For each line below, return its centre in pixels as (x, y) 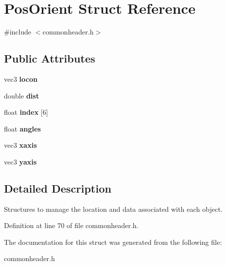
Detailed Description (58, 188)
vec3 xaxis (20, 145)
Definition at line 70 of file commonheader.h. (71, 225)
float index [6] (26, 112)
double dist (22, 95)
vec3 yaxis (20, 161)
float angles (22, 128)
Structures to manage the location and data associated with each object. (113, 209)
